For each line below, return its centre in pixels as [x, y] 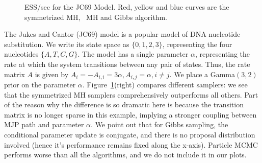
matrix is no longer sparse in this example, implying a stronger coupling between [130, 114]
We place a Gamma [204, 74]
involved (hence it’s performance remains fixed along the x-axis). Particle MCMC [131, 144]
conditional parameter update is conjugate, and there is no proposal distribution [130, 134]
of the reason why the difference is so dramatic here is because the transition [124, 104]
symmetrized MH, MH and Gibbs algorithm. [96, 17]
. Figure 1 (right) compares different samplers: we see [165, 85]
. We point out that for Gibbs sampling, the [160, 124]
